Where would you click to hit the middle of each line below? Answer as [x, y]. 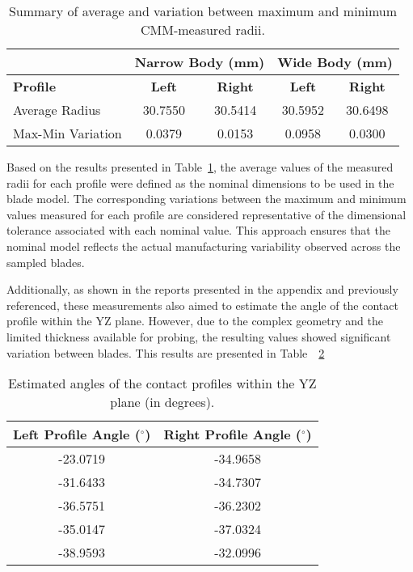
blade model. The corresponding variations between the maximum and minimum [206, 199]
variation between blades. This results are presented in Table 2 [166, 352]
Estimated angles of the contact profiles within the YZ [162, 383]
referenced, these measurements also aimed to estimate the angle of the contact [202, 305]
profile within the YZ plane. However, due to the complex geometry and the [195, 321]
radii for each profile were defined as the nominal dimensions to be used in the [200, 182]
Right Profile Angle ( [232, 434]
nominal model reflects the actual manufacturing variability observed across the [204, 246]
